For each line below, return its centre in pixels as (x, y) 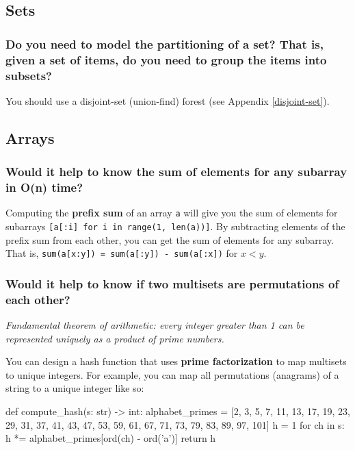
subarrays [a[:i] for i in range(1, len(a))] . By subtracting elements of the (175, 226)
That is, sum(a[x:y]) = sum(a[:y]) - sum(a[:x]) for (122, 253)
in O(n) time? (44, 187)
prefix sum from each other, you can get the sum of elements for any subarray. (170, 239)
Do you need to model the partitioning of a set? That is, (165, 43)
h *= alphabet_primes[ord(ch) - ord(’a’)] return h (111, 438)
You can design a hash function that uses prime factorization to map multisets (176, 361)
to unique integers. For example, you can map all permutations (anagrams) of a (172, 374)
